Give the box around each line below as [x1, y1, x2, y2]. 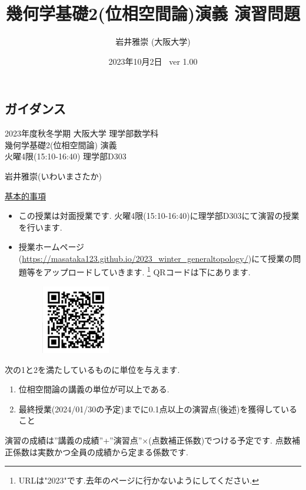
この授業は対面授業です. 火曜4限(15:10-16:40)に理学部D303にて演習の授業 [18, 209, 300, 222]
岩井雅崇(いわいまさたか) [5, 169, 102, 182]
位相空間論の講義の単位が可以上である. [18, 383, 169, 395]
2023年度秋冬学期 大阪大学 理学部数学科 [5, 127, 159, 139]
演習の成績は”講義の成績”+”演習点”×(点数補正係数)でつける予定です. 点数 [5, 434, 292, 446]
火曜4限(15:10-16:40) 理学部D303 [5, 150, 127, 162]
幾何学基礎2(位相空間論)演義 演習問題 [6, 1, 300, 25]
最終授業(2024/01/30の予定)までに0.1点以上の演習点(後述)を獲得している [18, 402, 298, 415]
